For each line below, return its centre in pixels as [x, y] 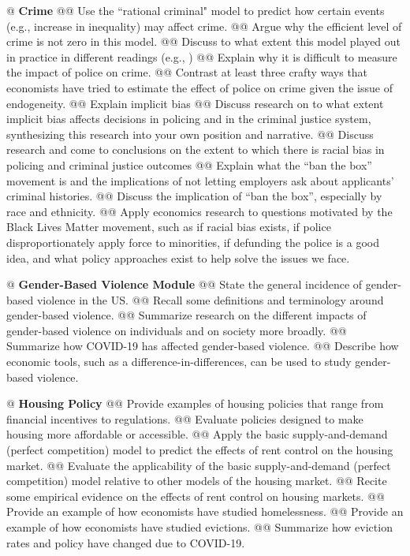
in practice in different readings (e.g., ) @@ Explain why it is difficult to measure [202, 56]
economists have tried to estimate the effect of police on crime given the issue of [199, 87]
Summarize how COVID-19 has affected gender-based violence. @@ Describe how [203, 346]
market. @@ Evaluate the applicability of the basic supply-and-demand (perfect [199, 465]
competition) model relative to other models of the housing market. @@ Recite [197, 481]
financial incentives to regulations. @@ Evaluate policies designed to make [185, 418]
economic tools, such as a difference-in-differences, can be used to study [179, 362]
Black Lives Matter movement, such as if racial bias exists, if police [169, 227]
